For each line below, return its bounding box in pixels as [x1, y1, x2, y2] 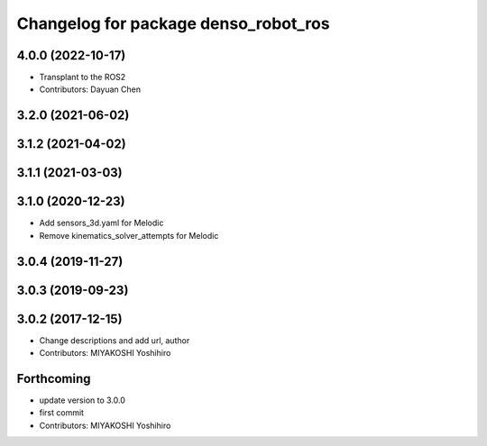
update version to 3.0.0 [39, 395, 126, 405]
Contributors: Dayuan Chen [39, 84, 142, 95]
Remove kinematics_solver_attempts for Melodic [39, 230, 219, 241]
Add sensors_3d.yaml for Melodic [39, 217, 164, 229]
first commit [39, 407, 85, 418]
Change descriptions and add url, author [39, 334, 190, 346]
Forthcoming [16, 370, 91, 387]
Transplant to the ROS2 [39, 72, 126, 83]
